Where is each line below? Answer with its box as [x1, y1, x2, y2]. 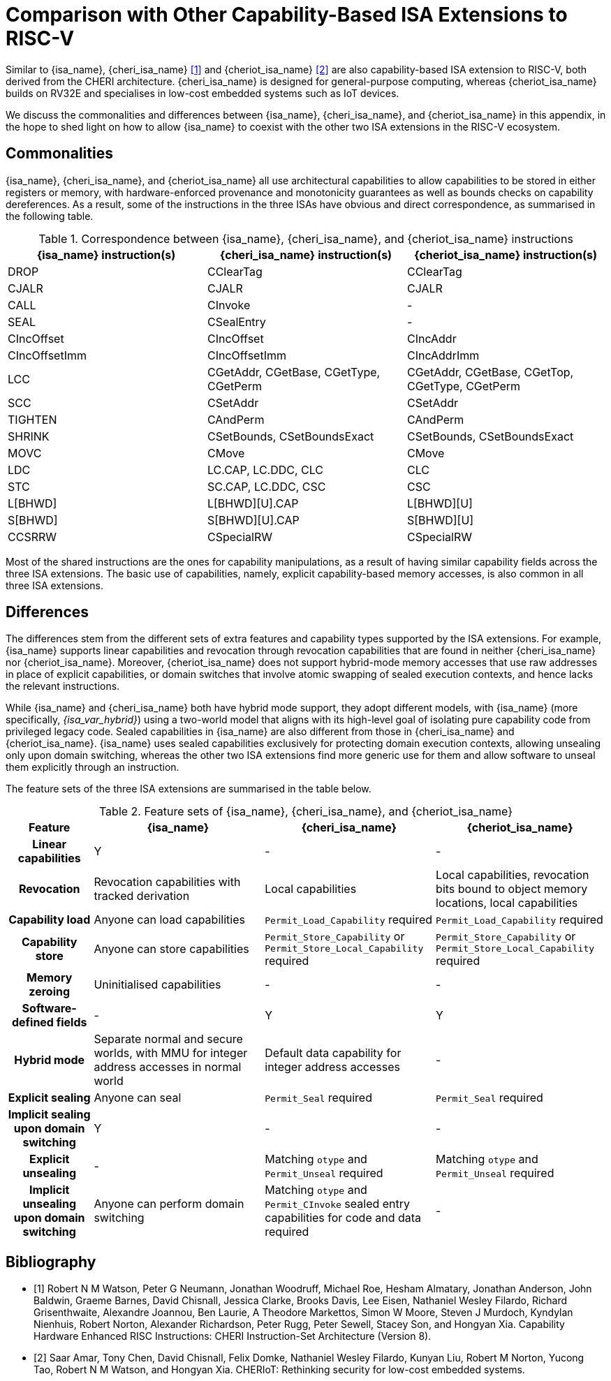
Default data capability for [265, 1046, 402, 1061]
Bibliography [6, 1253, 96, 1271]
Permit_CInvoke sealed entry [265, 1197, 411, 1211]
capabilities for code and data [265, 1211, 422, 1225]
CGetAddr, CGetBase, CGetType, [207, 364, 381, 379]
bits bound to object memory [436, 882, 588, 896]
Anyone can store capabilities [94, 941, 249, 956]
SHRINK [8, 429, 50, 443]
